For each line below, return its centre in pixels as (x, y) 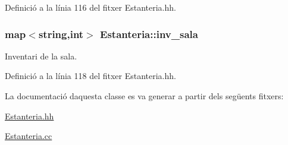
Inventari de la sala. (41, 56)
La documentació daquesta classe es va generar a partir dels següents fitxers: (144, 96)
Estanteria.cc (29, 136)
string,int (61, 34)
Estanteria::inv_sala (149, 34)
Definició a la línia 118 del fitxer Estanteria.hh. (90, 76)
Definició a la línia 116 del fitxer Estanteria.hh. (90, 7)
